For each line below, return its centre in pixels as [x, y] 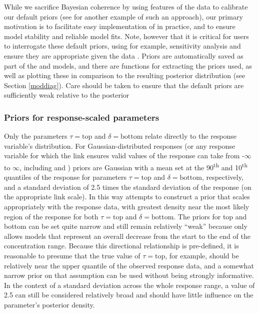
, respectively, [222, 177]
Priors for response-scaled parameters [82, 117]
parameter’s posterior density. [49, 304]
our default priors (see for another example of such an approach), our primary [123, 16]
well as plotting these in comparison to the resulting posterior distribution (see [125, 75]
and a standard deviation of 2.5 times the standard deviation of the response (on [128, 187]
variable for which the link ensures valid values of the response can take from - [124, 155]
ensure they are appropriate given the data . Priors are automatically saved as [124, 55]
